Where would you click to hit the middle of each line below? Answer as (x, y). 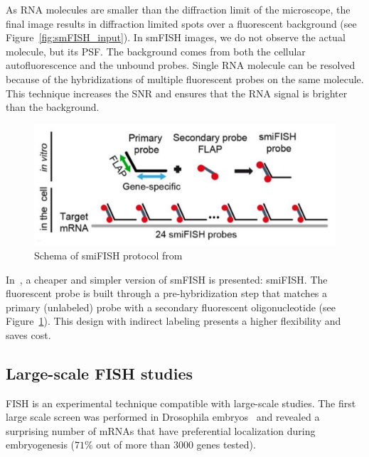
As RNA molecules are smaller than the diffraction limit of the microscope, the (178, 9)
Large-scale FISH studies (100, 373)
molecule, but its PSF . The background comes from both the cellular (156, 51)
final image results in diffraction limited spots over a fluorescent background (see (181, 23)
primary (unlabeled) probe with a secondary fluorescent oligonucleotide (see (171, 307)
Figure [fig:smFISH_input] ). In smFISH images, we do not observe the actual (176, 37)
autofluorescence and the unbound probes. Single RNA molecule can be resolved (181, 65)
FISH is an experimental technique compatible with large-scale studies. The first (181, 403)
